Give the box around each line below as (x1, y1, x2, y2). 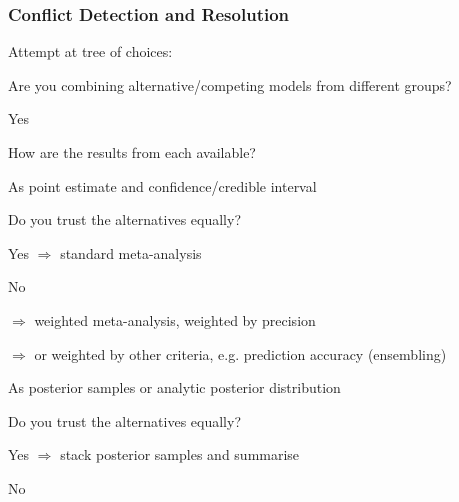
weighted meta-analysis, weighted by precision (34, 309, 316, 330)
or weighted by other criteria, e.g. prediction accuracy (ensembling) (34, 343, 447, 364)
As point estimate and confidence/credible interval (8, 175, 317, 196)
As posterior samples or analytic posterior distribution (8, 377, 341, 398)
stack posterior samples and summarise (60, 444, 300, 465)
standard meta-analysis (60, 242, 202, 263)
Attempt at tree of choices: (8, 41, 173, 62)
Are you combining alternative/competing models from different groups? (8, 74, 452, 95)
